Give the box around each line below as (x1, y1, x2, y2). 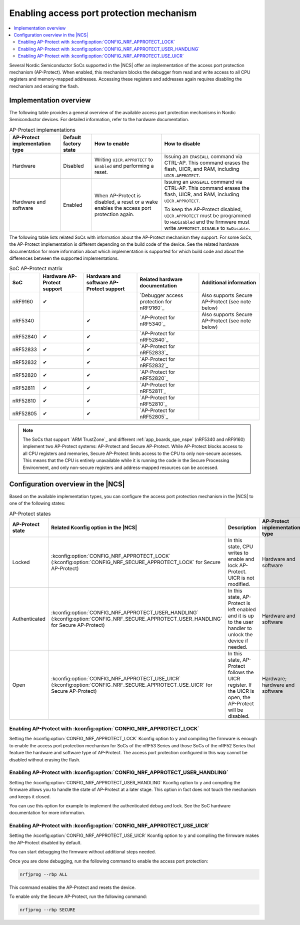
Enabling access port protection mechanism (9, 8, 197, 19)
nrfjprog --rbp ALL (19, 871, 67, 877)
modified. (227, 581, 250, 588)
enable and (227, 556, 254, 563)
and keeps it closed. (9, 793, 51, 799)
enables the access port (94, 204, 151, 211)
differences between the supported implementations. (9, 255, 119, 261)
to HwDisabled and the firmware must (164, 218, 250, 225)
